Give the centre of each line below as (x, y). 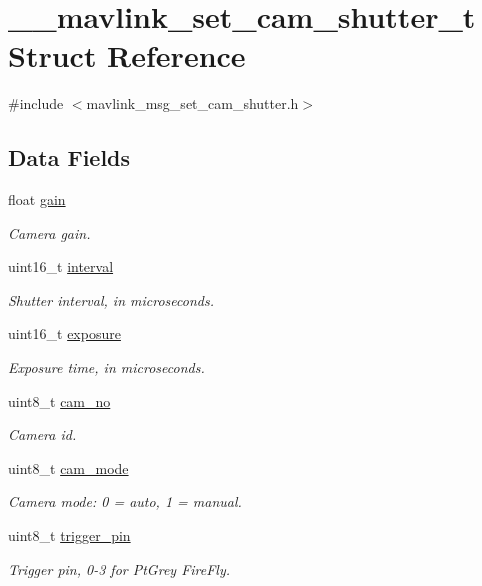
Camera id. (42, 434)
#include (36, 103)
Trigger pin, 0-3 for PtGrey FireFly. (119, 568)
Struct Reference (127, 55)
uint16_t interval (61, 266)
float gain (37, 199)
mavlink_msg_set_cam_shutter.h (192, 103)
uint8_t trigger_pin (69, 535)
